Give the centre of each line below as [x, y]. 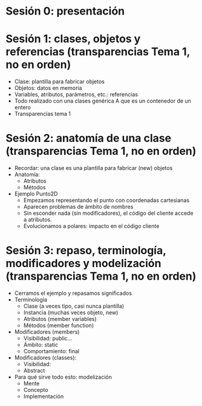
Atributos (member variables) [60, 319]
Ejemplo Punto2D [36, 194]
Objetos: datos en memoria [48, 88]
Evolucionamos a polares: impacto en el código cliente [91, 226]
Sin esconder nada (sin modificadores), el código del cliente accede [109, 213]
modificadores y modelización [83, 264]
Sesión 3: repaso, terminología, [86, 251]
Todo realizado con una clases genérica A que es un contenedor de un [103, 101]
